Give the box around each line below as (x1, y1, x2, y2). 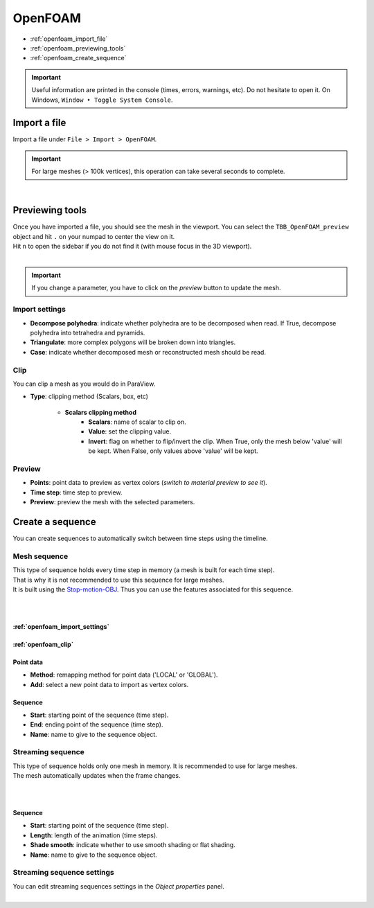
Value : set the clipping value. (88, 427, 172, 436)
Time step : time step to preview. (30, 488, 123, 497)
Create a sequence (12, 516, 96, 528)
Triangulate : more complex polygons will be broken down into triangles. (30, 338, 236, 346)
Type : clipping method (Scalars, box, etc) (30, 392, 149, 401)
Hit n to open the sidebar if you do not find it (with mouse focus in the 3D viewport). (12, 242, 252, 251)
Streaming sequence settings (12, 868, 114, 878)
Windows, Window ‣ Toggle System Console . (31, 96, 173, 104)
